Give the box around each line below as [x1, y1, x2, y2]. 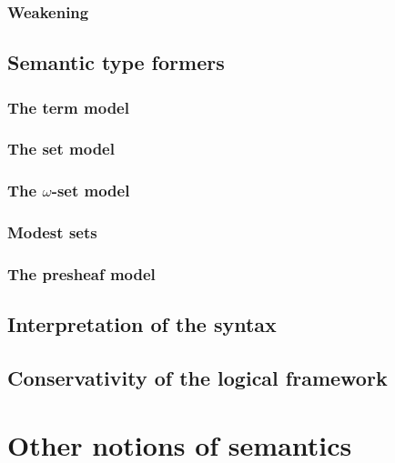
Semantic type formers [7, 48, 225, 76]
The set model [7, 137, 115, 160]
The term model [7, 96, 129, 118]
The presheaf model [7, 262, 156, 285]
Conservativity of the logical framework [7, 364, 388, 392]
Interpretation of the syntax [7, 310, 277, 338]
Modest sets [7, 221, 97, 244]
